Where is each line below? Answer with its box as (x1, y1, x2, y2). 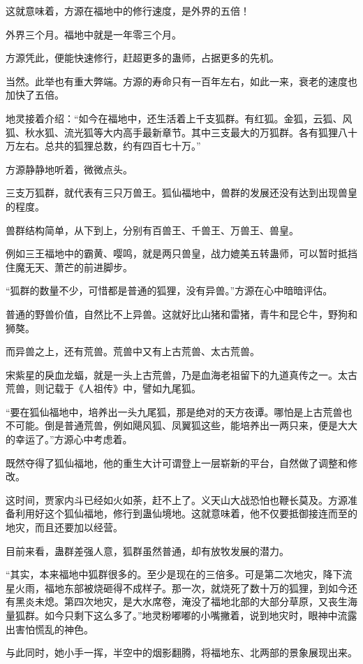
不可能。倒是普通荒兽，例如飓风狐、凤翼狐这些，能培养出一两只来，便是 (6, 418, 338, 433)
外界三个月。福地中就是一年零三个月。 (6, 27, 181, 41)
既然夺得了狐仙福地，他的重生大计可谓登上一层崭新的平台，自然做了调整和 (6, 455, 348, 470)
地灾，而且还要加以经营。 (6, 520, 123, 535)
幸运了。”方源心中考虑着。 (15, 432, 133, 447)
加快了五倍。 (6, 87, 64, 102)
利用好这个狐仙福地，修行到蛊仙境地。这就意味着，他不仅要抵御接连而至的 (15, 506, 357, 521)
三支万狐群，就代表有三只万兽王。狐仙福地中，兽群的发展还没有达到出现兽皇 (6, 185, 357, 200)
